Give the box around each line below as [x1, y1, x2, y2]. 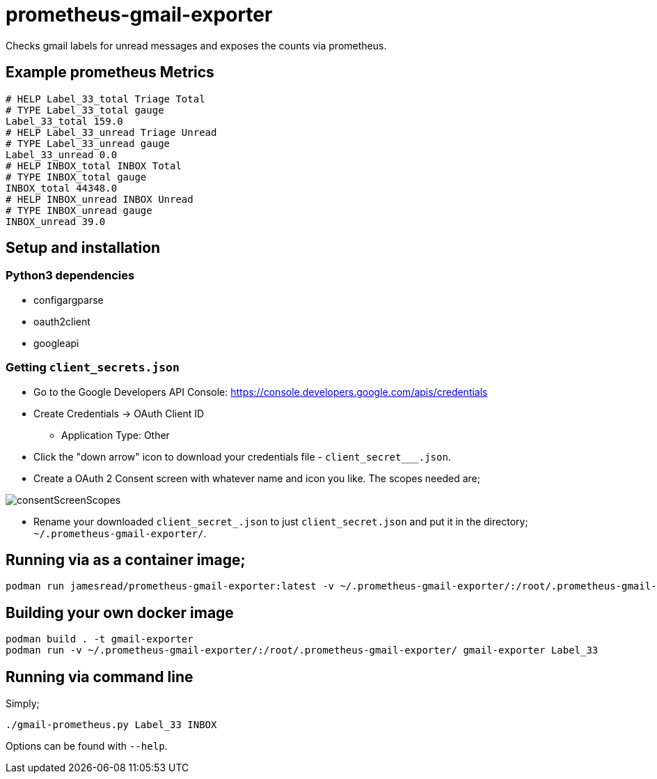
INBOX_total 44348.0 [6, 182, 118, 194]
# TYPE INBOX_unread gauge [6, 204, 152, 216]
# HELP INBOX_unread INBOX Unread [6, 193, 193, 205]
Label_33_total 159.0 [6, 115, 123, 127]
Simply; [6, 697, 40, 710]
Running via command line [6, 668, 193, 686]
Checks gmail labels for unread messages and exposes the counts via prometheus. [6, 39, 387, 52]
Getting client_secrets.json [6, 360, 180, 375]
